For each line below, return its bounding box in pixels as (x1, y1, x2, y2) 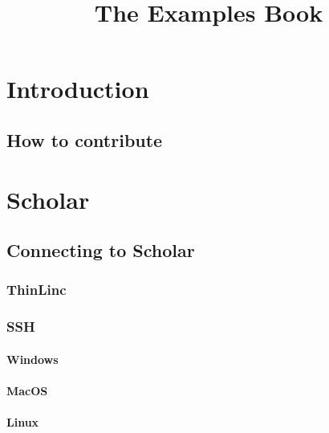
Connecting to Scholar (6, 238, 195, 263)
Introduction (6, 72, 149, 105)
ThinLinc (6, 280, 67, 300)
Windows (6, 350, 59, 367)
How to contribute (6, 127, 163, 152)
